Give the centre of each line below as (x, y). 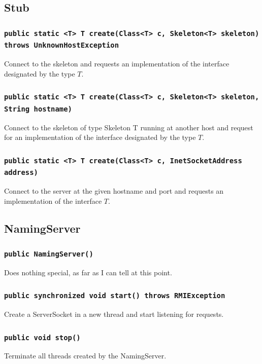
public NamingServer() (49, 254)
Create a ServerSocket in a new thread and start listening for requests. (114, 314)
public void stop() (42, 337)
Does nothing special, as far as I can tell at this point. (88, 272)
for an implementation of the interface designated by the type (100, 137)
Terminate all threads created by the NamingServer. (85, 356)
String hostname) (38, 109)
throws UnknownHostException (62, 45)
